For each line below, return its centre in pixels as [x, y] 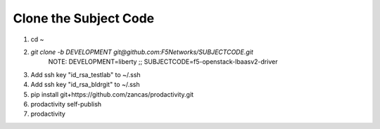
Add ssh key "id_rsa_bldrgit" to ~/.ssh [85, 85]
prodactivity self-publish [66, 104]
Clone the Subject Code [84, 18]
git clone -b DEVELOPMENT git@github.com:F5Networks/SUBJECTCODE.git [142, 52]
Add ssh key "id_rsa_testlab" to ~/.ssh [85, 74]
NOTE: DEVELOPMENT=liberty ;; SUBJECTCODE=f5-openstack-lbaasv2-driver [163, 62]
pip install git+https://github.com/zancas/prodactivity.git [112, 94]
